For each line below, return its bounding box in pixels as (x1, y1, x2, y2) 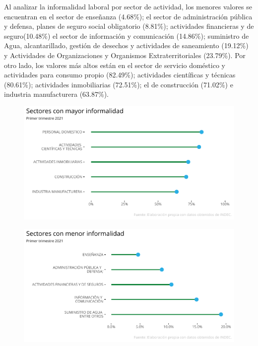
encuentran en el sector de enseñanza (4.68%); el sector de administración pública (4, 11, 253, 21)
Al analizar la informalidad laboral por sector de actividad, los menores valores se (4, 1, 252, 11)
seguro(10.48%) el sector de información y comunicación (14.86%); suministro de (4, 30, 249, 41)
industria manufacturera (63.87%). (4, 89, 109, 99)
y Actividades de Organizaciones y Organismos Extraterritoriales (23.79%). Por (4, 50, 246, 60)
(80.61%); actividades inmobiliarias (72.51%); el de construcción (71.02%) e (4, 79, 233, 89)
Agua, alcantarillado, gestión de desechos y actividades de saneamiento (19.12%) (4, 40, 249, 51)
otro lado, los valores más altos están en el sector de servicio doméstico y (4, 60, 225, 70)
